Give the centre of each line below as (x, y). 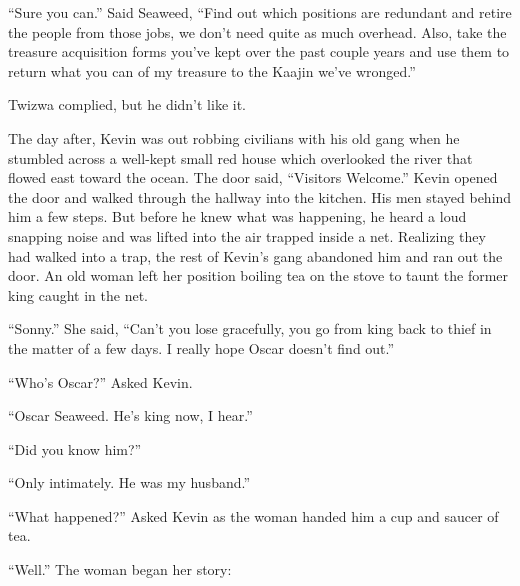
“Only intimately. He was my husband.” (129, 482)
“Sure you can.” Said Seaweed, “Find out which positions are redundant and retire (260, 12)
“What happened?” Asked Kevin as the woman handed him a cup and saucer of (253, 515)
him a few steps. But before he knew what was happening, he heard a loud (237, 216)
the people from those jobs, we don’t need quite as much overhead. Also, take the (257, 31)
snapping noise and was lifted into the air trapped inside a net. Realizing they (247, 235)
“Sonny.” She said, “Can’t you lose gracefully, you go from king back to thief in (250, 328)
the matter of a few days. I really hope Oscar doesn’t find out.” (201, 347)
